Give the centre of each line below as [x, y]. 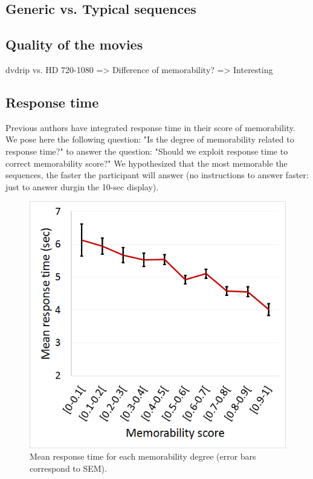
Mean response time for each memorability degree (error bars [143, 456]
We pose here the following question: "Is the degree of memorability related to [150, 139]
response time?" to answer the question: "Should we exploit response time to [147, 151]
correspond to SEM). [68, 468]
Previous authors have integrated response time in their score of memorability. [150, 127]
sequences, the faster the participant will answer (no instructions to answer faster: [157, 175]
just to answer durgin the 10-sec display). [82, 186]
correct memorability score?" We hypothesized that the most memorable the [147, 163]
